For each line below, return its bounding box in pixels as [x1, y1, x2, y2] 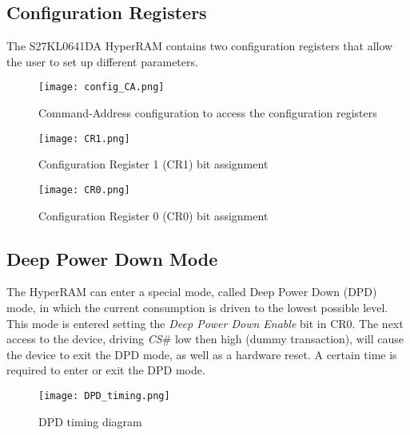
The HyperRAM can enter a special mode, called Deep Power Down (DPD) [6, 283, 377, 300]
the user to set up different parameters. [6, 53, 198, 69]
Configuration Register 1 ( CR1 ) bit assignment [38, 156, 269, 172]
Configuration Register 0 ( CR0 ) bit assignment [38, 207, 269, 223]
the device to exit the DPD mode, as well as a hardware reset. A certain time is [6, 346, 397, 362]
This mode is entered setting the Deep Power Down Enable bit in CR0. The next [6, 314, 404, 331]
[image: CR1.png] [38, 132, 130, 144]
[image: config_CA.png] [38, 81, 165, 93]
